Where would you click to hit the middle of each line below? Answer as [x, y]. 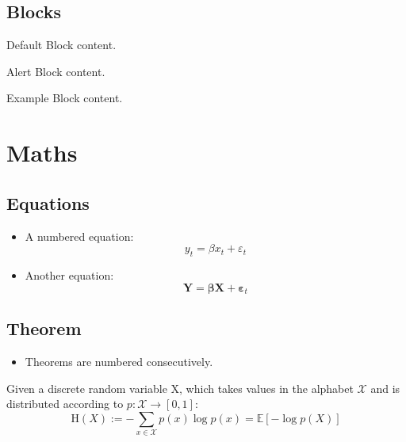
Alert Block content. [56, 71]
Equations [48, 202]
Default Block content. [61, 45]
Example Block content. [65, 98]
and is [385, 388]
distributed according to [65, 404]
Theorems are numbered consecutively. [119, 362]
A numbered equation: [79, 236]
